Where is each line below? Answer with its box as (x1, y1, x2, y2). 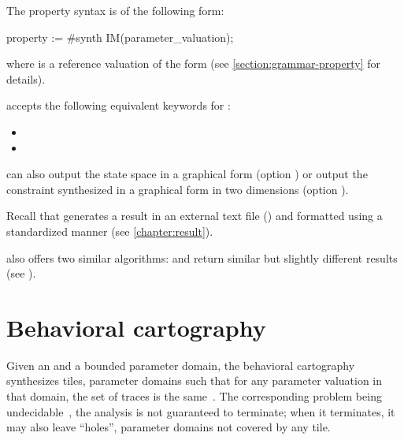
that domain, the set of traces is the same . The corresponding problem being (6, 388, 382, 405)
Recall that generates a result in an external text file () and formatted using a (6, 207, 383, 224)
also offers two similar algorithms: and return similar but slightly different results (6, 249, 398, 266)
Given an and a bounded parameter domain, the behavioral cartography (6, 356, 355, 373)
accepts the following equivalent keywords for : (6, 97, 231, 114)
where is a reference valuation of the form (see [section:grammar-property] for (6, 55, 381, 72)
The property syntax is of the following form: (6, 2, 224, 18)
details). (6, 70, 46, 87)
